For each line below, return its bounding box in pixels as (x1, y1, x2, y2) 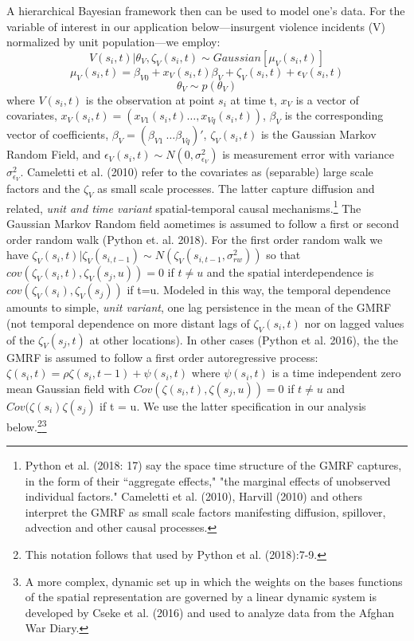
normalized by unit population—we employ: (6, 33, 221, 50)
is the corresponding (284, 107, 384, 124)
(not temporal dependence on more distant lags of (6, 314, 250, 331)
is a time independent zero (271, 364, 401, 381)
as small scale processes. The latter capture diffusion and (97, 180, 375, 197)
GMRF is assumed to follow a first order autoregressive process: (6, 348, 318, 365)
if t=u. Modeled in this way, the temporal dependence (127, 281, 391, 298)
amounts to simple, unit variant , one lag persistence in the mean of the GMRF (6, 299, 392, 316)
